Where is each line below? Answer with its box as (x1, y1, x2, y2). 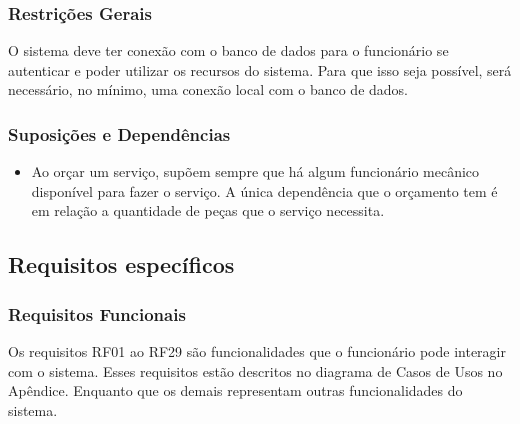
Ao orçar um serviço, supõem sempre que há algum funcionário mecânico (31, 161, 480, 182)
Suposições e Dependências (8, 121, 231, 146)
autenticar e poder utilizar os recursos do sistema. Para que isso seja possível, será (8, 59, 512, 80)
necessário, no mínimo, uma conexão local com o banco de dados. (8, 79, 409, 100)
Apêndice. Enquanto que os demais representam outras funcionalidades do (8, 380, 463, 401)
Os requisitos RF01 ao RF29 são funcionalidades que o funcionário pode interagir (8, 341, 506, 361)
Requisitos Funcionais (8, 301, 186, 326)
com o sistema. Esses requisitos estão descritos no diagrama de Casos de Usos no (8, 360, 503, 381)
